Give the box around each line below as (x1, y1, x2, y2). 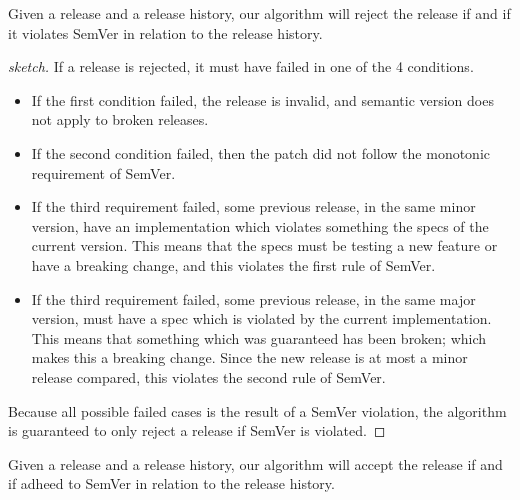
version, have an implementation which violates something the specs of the (31, 215, 489, 236)
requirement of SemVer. (31, 162, 176, 183)
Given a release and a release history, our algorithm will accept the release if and (8, 453, 503, 474)
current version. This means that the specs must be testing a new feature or (31, 235, 498, 256)
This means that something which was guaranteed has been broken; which (31, 327, 487, 348)
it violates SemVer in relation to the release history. (8, 22, 323, 43)
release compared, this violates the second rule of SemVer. (31, 366, 386, 387)
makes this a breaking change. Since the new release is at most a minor (31, 347, 468, 368)
